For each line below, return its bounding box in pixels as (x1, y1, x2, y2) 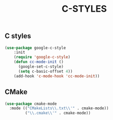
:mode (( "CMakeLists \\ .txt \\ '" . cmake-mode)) (9, 106, 109, 111)
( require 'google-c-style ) (14, 54, 71, 60)
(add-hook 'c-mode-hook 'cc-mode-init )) (14, 73, 100, 79)
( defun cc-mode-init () (14, 59, 64, 65)
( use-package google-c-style (5, 45, 66, 50)
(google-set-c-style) (18, 64, 64, 69)
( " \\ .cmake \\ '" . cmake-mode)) (25, 110, 91, 116)
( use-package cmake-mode (5, 101, 57, 106)
